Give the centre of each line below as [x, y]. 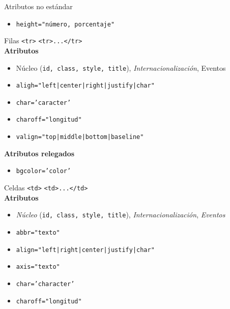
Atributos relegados [39, 153]
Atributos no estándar [38, 6]
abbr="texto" [38, 232]
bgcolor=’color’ [44, 171]
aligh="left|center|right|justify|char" [85, 86]
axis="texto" [38, 267]
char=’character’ [45, 284]
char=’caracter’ [44, 103]
